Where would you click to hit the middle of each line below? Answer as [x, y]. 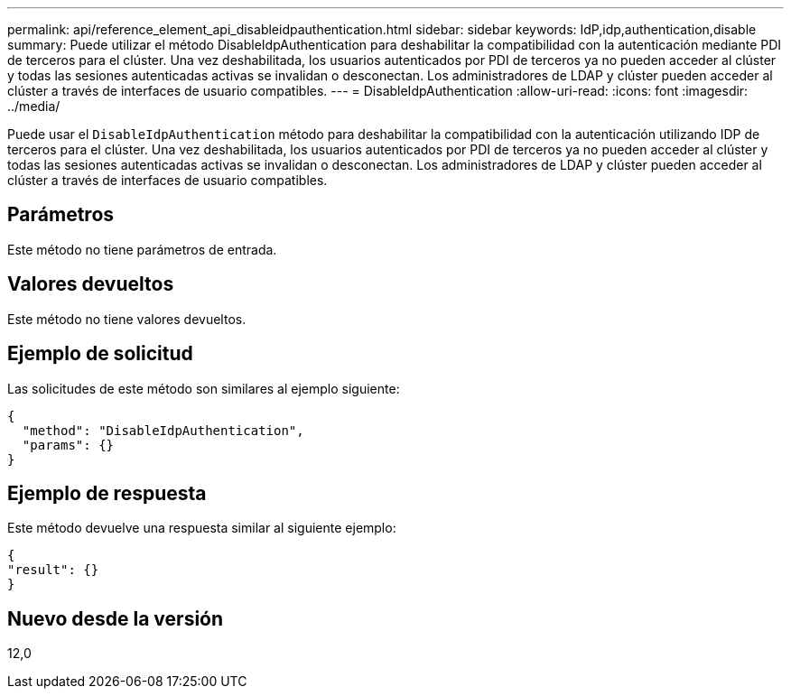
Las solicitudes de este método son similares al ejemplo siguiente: [204, 388]
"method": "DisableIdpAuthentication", [163, 430]
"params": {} [68, 445]
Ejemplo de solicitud [100, 354]
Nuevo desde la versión [116, 618]
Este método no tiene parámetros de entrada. [142, 249]
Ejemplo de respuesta [107, 493]
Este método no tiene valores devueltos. [127, 319]
